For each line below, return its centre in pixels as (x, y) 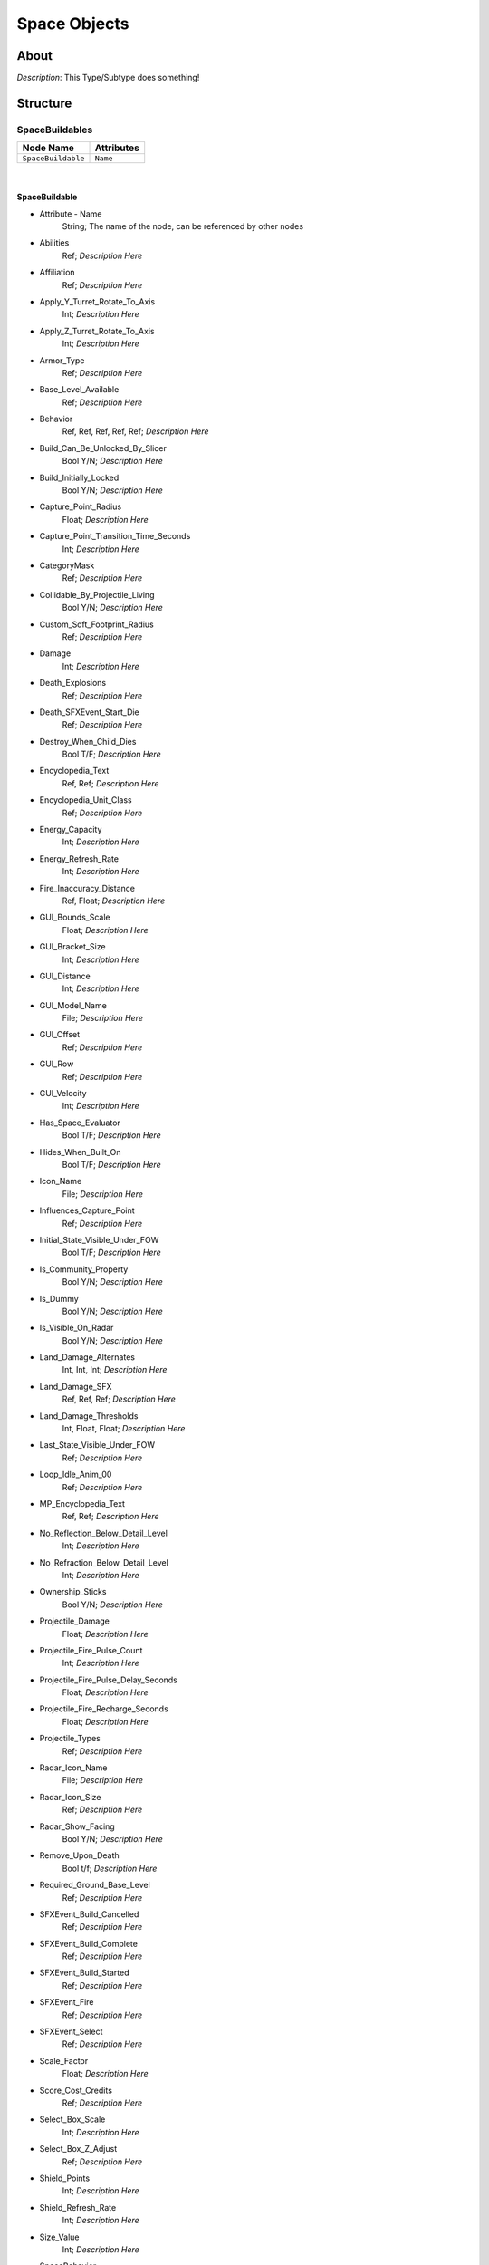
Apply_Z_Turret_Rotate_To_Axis (97, 331)
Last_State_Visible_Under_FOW (97, 1445)
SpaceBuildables (55, 130)
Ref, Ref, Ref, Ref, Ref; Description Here (135, 431)
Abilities (54, 243)
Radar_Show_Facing (77, 1826)
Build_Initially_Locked (79, 477)
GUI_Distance (65, 976)
